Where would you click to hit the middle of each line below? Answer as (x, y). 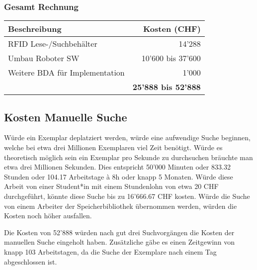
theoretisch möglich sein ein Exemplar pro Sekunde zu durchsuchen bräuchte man (128, 157)
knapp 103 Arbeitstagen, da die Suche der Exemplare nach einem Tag (110, 251)
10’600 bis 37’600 (171, 58)
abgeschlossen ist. (31, 261)
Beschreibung (35, 29)
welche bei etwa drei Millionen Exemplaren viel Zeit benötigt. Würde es (113, 147)
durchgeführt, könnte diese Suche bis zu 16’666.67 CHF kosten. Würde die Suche (127, 196)
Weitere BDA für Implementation (66, 73)
